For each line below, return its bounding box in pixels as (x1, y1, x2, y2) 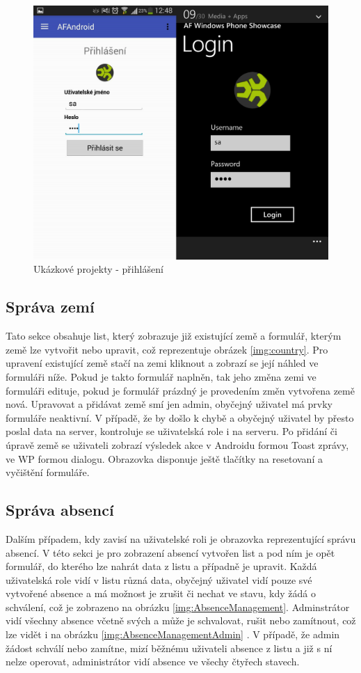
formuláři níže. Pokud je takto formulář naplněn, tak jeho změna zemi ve (6, 369, 316, 383)
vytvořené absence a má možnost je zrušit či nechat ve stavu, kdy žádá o (6, 586, 316, 601)
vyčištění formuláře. (6, 465, 90, 480)
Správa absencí (6, 499, 114, 521)
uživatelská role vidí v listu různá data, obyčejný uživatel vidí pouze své (6, 572, 312, 587)
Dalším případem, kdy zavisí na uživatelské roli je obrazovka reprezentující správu (6, 531, 356, 546)
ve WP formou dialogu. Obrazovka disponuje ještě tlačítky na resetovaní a (6, 451, 323, 466)
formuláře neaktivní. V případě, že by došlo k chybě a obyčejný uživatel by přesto (6, 410, 354, 425)
